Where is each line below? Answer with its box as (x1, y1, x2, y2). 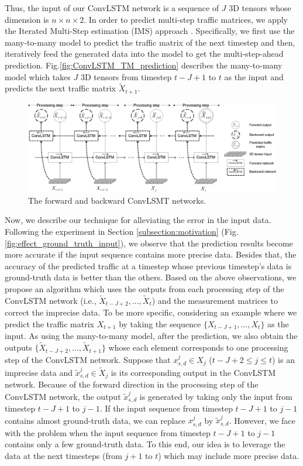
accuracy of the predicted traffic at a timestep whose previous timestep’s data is (5, 259, 292, 272)
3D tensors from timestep (80, 70, 172, 83)
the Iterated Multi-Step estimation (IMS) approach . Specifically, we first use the (5, 25, 295, 37)
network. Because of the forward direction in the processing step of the (5, 378, 259, 390)
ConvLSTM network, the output (5, 390, 121, 402)
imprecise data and (5, 366, 73, 378)
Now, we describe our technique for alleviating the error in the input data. (5, 214, 271, 226)
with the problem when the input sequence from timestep (5, 426, 211, 438)
